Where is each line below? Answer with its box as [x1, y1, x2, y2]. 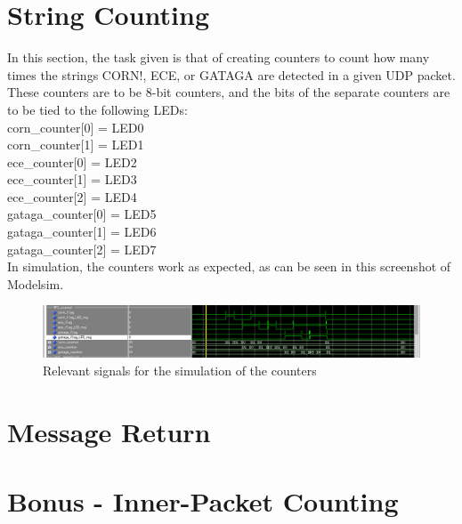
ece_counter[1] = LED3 [7, 170, 137, 189]
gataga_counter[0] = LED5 [7, 205, 157, 223]
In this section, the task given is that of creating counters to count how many [7, 48, 430, 67]
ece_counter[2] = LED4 [7, 187, 137, 206]
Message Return [7, 413, 211, 449]
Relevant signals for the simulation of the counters [43, 360, 317, 379]
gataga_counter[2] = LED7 [7, 239, 157, 258]
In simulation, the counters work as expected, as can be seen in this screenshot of [7, 257, 451, 276]
